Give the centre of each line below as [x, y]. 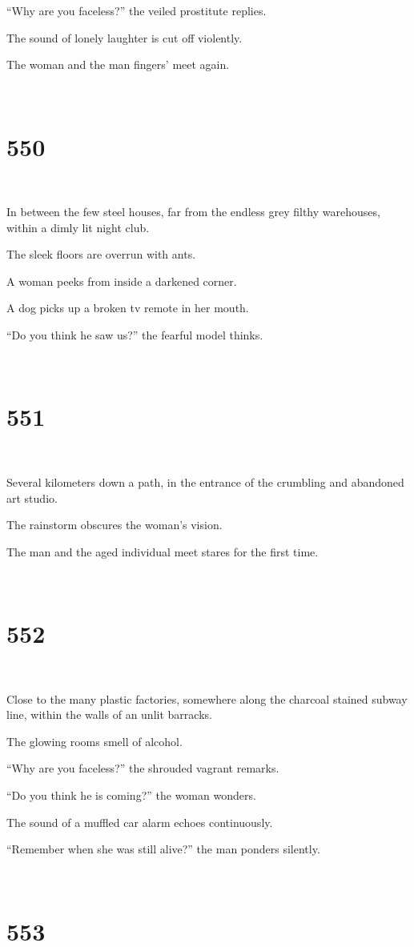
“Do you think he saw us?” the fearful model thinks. [135, 335]
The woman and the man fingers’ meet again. [118, 64]
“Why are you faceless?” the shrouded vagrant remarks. [143, 768]
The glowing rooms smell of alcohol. [94, 741]
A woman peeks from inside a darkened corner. [122, 281]
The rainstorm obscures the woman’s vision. [115, 525]
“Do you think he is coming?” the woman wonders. [131, 795]
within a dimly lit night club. [78, 227]
